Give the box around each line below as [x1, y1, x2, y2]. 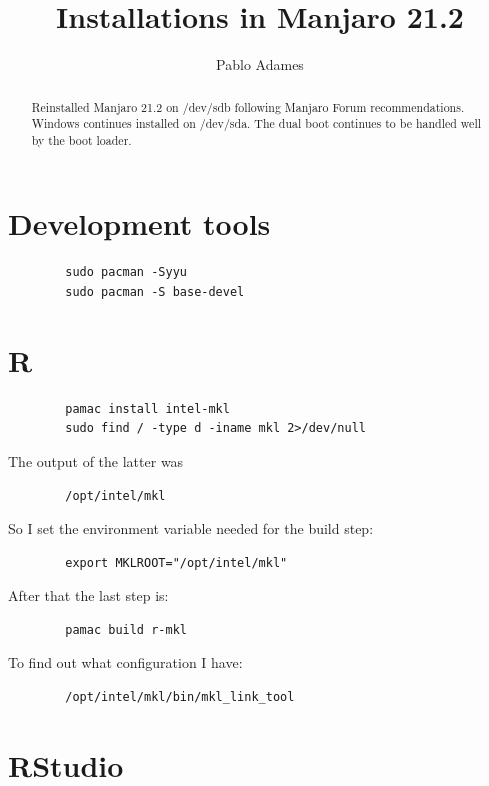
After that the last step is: [8, 585, 169, 606]
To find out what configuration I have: [8, 652, 243, 673]
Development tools [8, 203, 271, 244]
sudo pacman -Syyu [65, 265, 187, 280]
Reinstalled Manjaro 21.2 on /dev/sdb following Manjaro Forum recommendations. [31, 98, 465, 115]
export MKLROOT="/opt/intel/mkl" [65, 555, 288, 570]
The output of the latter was [8, 450, 184, 471]
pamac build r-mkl [65, 622, 187, 637]
